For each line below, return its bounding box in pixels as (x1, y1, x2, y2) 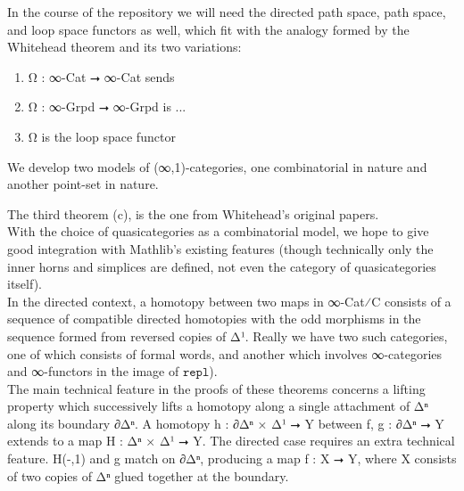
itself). (7, 274, 42, 293)
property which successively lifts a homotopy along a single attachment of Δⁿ (7, 397, 428, 415)
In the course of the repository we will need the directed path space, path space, (7, 3, 446, 20)
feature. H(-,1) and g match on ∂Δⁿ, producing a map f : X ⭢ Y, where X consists (7, 449, 457, 468)
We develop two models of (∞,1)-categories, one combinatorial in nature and (7, 157, 427, 176)
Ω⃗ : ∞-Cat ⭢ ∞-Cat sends (28, 67, 175, 86)
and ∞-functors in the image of (7, 362, 179, 381)
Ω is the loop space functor (28, 127, 176, 145)
